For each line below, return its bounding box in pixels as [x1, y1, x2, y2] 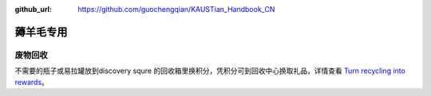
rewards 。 [14, 77, 49, 86]
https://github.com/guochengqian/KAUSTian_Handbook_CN [77, 5, 275, 13]
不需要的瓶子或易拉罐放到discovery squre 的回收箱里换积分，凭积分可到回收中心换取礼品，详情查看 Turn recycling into [14, 66, 406, 75]
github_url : [14, 5, 52, 13]
